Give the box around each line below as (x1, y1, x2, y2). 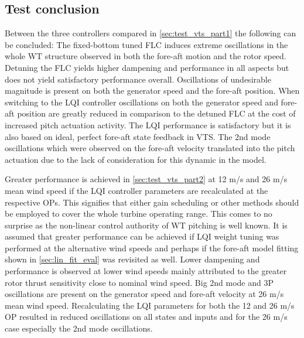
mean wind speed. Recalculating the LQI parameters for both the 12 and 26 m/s (5, 299, 295, 311)
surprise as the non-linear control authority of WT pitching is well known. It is (5, 218, 288, 231)
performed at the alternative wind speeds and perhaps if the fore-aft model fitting (5, 241, 299, 254)
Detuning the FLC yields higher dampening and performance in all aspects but (5, 61, 289, 73)
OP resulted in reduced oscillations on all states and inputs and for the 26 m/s (5, 310, 288, 323)
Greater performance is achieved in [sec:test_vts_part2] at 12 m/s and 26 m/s (5, 173, 288, 185)
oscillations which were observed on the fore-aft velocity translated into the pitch (5, 142, 295, 154)
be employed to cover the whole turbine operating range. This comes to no (5, 207, 272, 220)
